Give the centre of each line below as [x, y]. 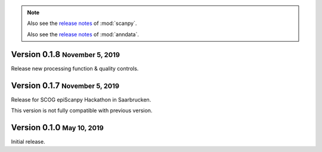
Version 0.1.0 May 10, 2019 [57, 127]
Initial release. [28, 141]
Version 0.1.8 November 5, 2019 [66, 54]
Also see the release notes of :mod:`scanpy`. [82, 23]
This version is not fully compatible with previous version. [82, 110]
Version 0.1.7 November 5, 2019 [65, 85]
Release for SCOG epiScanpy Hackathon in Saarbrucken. [81, 99]
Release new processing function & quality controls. [75, 68]
